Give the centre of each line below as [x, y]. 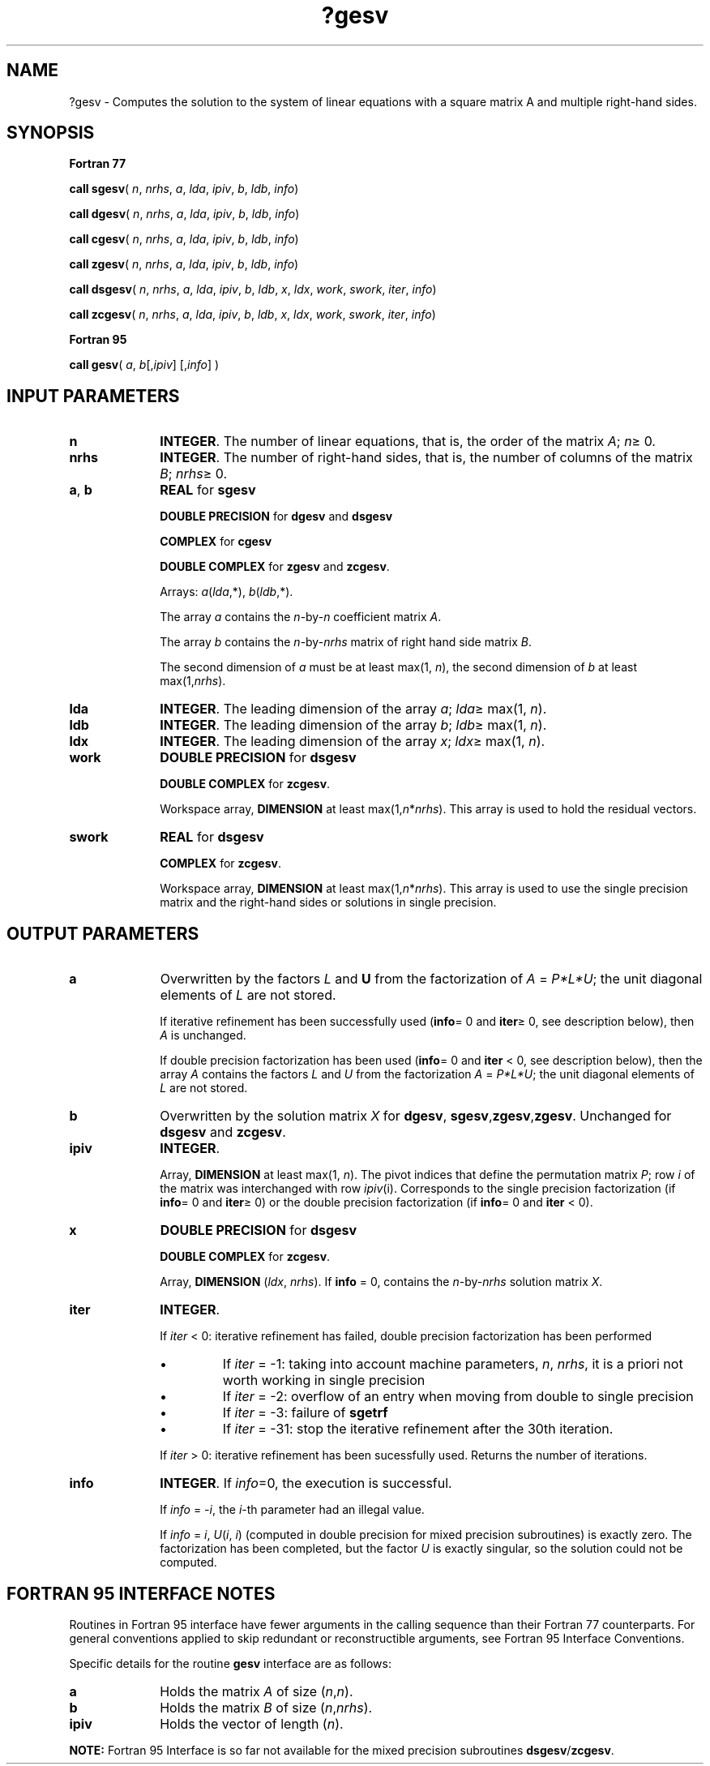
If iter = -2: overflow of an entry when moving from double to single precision [458, 1397]
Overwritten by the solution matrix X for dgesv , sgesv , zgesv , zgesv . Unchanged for [416, 1116]
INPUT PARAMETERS [93, 396]
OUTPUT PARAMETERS [103, 933]
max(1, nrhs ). [193, 681]
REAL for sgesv [208, 490]
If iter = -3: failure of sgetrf [305, 1413]
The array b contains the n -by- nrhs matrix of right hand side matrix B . [346, 642]
